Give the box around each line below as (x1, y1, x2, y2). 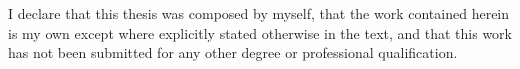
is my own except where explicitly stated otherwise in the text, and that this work (8, 22, 512, 43)
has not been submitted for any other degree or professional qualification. (8, 42, 458, 63)
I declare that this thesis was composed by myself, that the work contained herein (8, 3, 510, 23)
